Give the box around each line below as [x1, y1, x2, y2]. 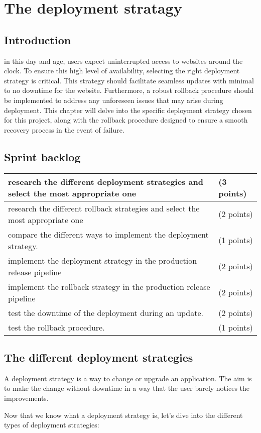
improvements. [4, 392, 49, 403]
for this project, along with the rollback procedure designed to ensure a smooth [4, 115, 248, 125]
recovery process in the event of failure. [4, 124, 124, 135]
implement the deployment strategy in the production [8, 254, 197, 266]
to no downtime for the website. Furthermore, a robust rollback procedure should [4, 85, 254, 95]
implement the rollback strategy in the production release [8, 280, 210, 292]
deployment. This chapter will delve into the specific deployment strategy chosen [4, 104, 252, 115]
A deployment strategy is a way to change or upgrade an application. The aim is [4, 373, 252, 383]
